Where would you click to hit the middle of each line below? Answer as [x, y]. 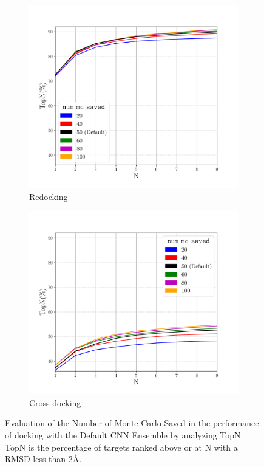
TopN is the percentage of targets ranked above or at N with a [121, 447]
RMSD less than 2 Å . [43, 459]
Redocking [49, 196]
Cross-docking [55, 402]
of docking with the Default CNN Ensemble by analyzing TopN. [124, 434]
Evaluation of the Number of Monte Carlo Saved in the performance [132, 423]
